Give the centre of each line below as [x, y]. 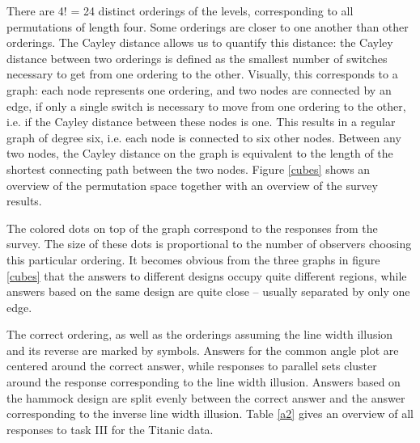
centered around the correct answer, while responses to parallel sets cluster [192, 366]
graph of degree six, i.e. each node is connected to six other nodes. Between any [204, 137]
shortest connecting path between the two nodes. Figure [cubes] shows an [189, 169]
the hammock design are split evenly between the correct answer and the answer [206, 397]
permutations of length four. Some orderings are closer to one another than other [208, 26]
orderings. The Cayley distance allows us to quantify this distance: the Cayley [200, 42]
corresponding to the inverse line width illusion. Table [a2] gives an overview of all [210, 413]
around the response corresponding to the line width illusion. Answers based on [204, 382]
